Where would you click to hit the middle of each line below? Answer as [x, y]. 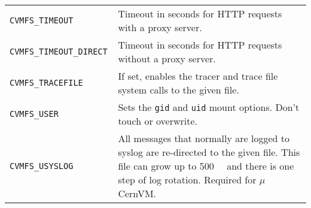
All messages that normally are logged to [204, 138]
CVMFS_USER [34, 114]
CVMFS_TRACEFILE [46, 83]
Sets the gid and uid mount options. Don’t [209, 107]
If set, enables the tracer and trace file [198, 76]
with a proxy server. [160, 27]
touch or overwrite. [158, 121]
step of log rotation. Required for [187, 180]
